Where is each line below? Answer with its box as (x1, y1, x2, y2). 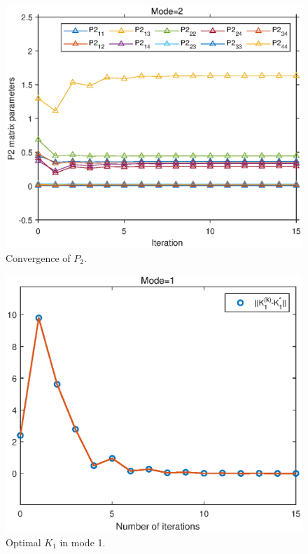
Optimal (6, 534, 41, 549)
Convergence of (6, 250, 71, 265)
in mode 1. (59, 534, 106, 549)
